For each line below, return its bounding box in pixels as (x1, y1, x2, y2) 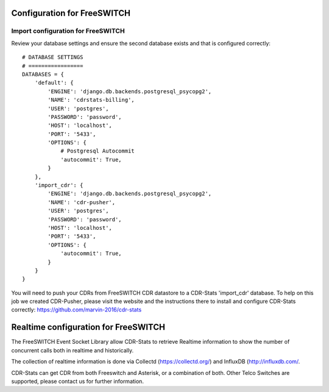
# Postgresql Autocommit (60, 148, 135, 155)
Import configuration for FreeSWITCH (11, 27, 125, 35)
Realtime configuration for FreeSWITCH (11, 322, 166, 332)
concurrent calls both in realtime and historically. (11, 346, 134, 354)
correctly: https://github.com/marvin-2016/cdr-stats (11, 306, 142, 313)
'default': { (34, 79, 74, 87)
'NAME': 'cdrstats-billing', (48, 96, 135, 104)
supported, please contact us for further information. (11, 377, 144, 385)
